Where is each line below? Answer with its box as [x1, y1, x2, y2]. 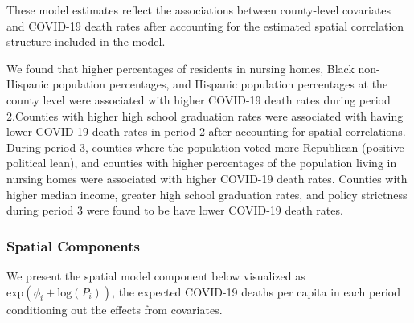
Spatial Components [6, 235, 141, 256]
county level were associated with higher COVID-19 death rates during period [6, 91, 391, 108]
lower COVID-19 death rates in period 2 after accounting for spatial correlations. [6, 123, 406, 140]
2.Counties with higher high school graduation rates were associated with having [6, 107, 404, 124]
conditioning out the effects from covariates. [6, 301, 223, 317]
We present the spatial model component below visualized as [6, 267, 305, 284]
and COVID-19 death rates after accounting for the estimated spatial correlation [6, 17, 404, 34]
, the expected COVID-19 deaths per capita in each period [112, 283, 400, 300]
